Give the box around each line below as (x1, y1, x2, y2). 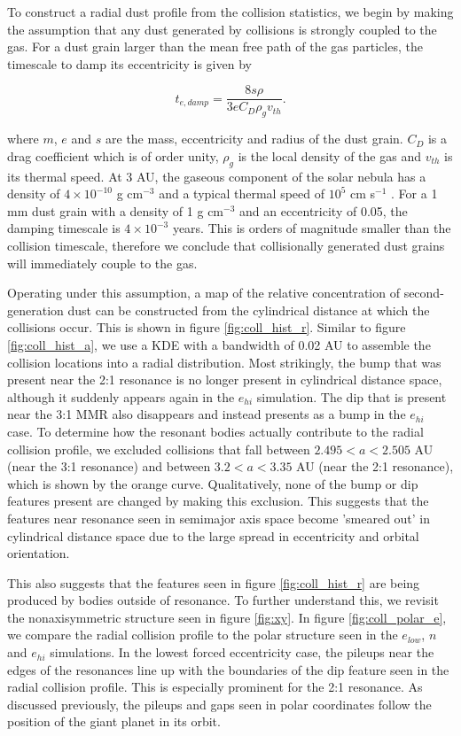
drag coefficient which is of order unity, (7, 146, 219, 165)
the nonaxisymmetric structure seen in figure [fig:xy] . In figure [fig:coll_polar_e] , (7, 608, 447, 626)
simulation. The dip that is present (256, 387, 447, 406)
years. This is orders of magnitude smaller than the (172, 219, 451, 237)
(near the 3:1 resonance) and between (7, 457, 211, 476)
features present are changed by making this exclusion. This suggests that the (7, 492, 429, 510)
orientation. (7, 544, 70, 562)
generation (7, 300, 64, 319)
